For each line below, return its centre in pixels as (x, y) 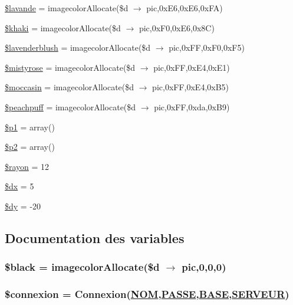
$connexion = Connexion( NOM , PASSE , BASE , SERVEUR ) (147, 294)
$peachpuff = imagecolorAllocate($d (70, 106)
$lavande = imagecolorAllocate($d (67, 8)
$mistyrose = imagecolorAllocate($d (70, 67)
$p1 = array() (30, 127)
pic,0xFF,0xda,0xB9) (192, 106)
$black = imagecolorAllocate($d (82, 267)
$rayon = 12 (27, 166)
